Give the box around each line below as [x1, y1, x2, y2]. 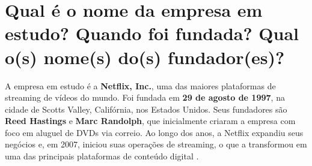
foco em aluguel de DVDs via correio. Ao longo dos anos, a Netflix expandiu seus [5, 126, 304, 138]
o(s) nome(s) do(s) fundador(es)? [5, 44, 285, 69]
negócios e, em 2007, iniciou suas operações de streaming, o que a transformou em [5, 138, 307, 150]
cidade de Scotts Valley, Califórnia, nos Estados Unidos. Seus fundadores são [5, 102, 287, 115]
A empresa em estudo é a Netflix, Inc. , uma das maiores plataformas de [5, 79, 276, 92]
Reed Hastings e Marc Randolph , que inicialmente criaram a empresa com [5, 114, 296, 127]
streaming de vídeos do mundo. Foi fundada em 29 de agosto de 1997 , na [5, 91, 285, 104]
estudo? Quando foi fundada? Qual [5, 21, 299, 46]
